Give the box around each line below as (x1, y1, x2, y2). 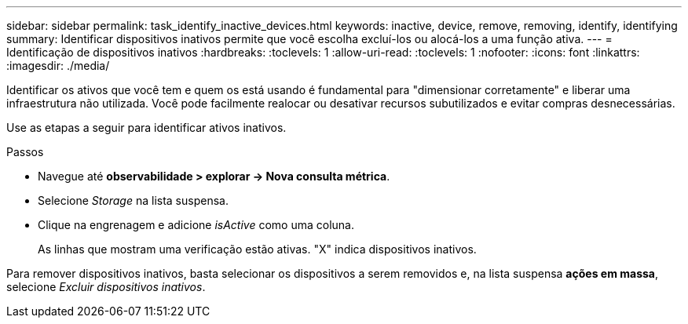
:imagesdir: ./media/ (6, 59, 110, 72)
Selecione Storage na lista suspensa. (38, 194, 229, 207)
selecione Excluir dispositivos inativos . (6, 280, 206, 293)
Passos (6, 145, 44, 158)
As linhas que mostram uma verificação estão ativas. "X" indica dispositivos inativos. (38, 242, 477, 256)
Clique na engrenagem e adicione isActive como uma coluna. (38, 218, 355, 231)
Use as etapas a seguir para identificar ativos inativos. (6, 121, 287, 134)
